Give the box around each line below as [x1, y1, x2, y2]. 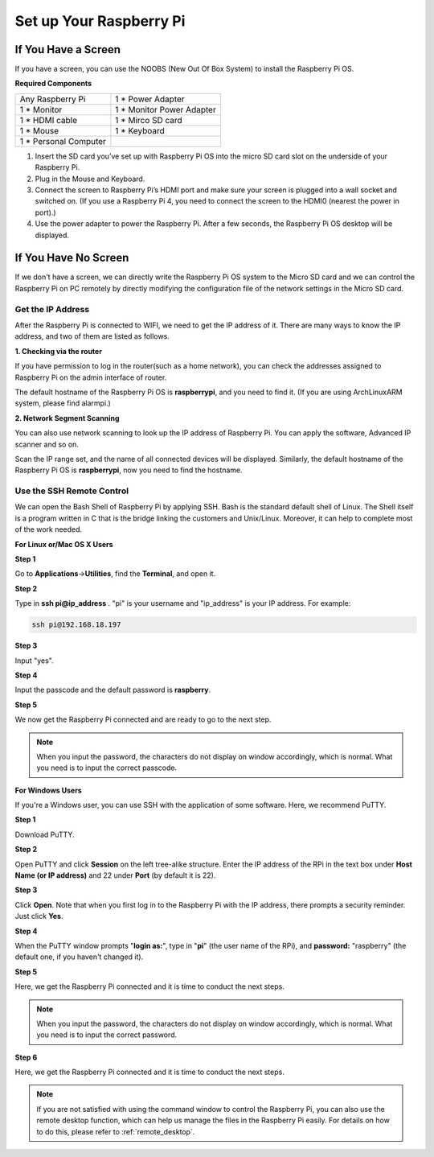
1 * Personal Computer [19, 135, 106, 146]
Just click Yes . [14, 912, 63, 921]
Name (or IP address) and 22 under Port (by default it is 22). [14, 871, 216, 880]
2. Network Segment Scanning [14, 413, 120, 422]
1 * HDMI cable [19, 114, 78, 126]
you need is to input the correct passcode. [36, 763, 177, 772]
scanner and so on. [14, 439, 80, 449]
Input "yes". [14, 656, 54, 665]
